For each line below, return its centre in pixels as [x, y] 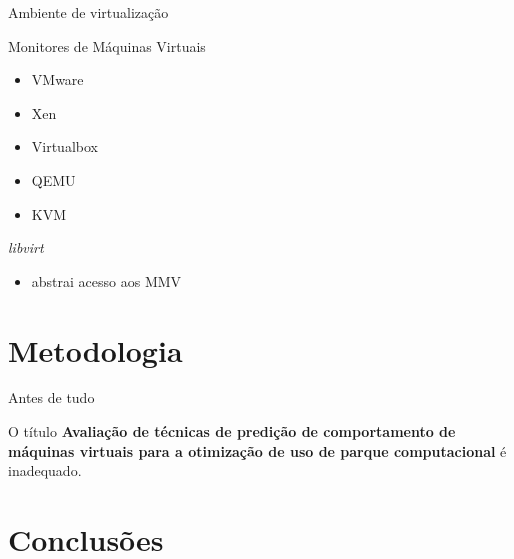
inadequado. [45, 470]
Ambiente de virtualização [88, 12]
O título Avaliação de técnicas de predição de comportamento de [232, 431]
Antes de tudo [51, 397]
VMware [57, 79]
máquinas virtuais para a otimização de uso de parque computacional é [257, 450]
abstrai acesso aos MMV [106, 280]
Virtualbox [64, 146]
